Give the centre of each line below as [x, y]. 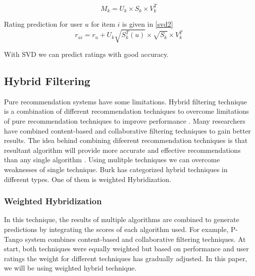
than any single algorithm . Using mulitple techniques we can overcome [112, 160]
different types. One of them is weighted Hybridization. [88, 179]
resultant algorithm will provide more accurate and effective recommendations [122, 150]
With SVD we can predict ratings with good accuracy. [86, 54]
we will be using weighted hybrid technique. [70, 268]
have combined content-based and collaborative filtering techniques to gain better [127, 130]
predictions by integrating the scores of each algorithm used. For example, [116, 229]
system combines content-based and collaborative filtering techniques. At [135, 239]
